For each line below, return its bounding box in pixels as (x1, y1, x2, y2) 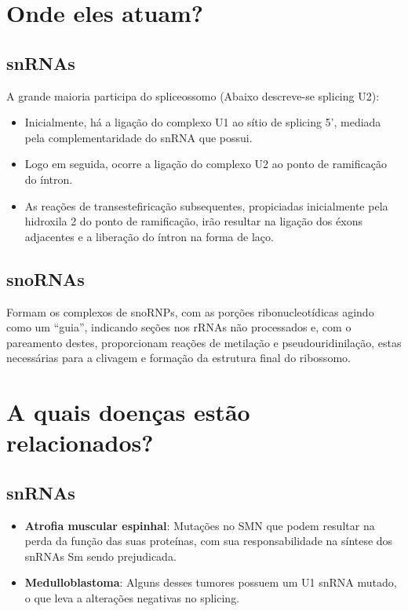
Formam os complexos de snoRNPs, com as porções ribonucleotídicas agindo (6, 303, 374, 320)
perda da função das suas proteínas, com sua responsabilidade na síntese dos (24, 532, 393, 549)
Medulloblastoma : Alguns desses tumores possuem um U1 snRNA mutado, (24, 574, 397, 591)
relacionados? (6, 426, 154, 459)
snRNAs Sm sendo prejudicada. (24, 547, 177, 564)
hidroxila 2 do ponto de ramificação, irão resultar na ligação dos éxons (24, 213, 362, 229)
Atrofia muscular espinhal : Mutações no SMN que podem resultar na (24, 517, 375, 533)
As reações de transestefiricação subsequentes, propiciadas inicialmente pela (24, 197, 388, 214)
